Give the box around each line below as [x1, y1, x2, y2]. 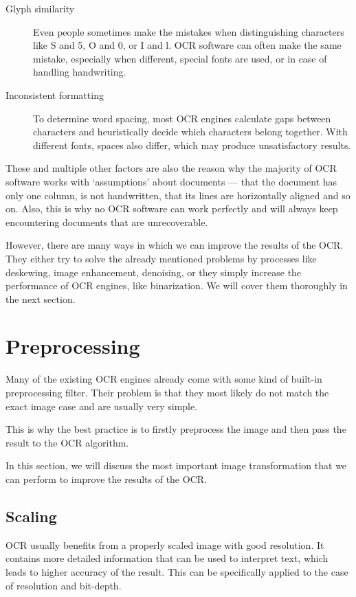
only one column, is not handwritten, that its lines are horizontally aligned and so [5, 188, 351, 202]
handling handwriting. [33, 65, 126, 79]
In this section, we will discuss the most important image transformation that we [5, 458, 347, 473]
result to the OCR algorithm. [5, 435, 129, 449]
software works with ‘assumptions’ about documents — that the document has [5, 174, 337, 188]
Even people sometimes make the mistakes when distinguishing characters [33, 24, 344, 38]
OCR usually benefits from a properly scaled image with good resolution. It [5, 537, 324, 552]
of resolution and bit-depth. [5, 578, 122, 592]
